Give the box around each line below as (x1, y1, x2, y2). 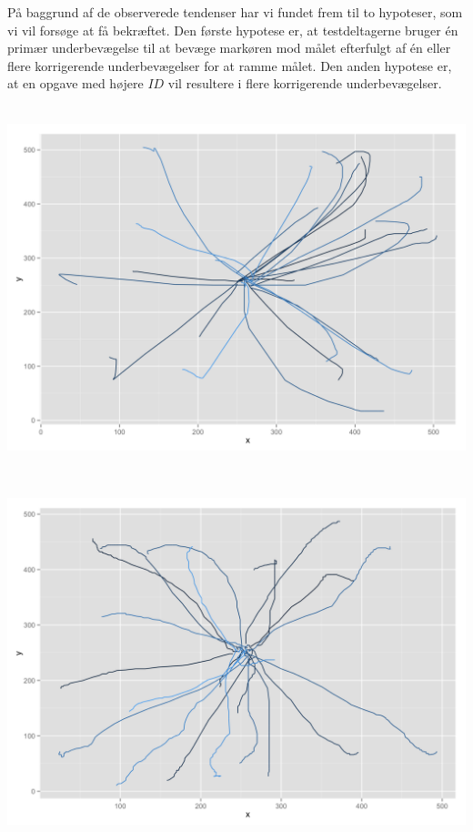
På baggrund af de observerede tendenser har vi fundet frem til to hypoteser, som (7, 3, 463, 21)
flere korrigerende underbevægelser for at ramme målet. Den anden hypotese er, (7, 56, 452, 75)
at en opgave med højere (7, 74, 144, 93)
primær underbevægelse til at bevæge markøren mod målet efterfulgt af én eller (7, 38, 451, 57)
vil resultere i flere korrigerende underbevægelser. (167, 74, 442, 93)
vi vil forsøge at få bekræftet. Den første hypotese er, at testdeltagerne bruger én (7, 20, 458, 39)
